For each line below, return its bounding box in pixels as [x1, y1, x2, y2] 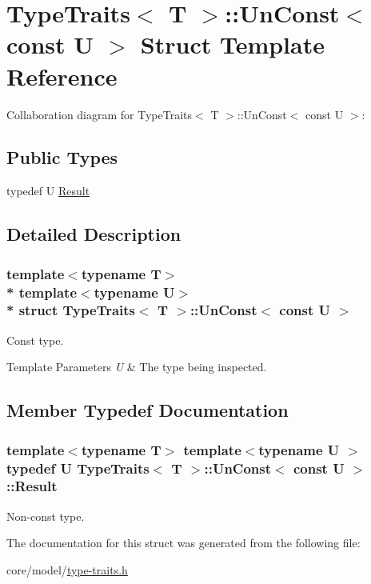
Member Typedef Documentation [6, 398, 289, 422]
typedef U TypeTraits [6, 458, 150, 478]
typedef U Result [6, 182, 90, 199]
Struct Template [140, 28, 325, 61]
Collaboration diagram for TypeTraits [6, 106, 193, 122]
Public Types [6, 145, 118, 170]
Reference [6, 59, 118, 92]
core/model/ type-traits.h [6, 561, 128, 578]
